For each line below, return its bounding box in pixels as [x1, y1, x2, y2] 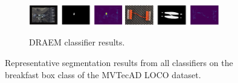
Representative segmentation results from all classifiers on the [5, 56, 233, 69]
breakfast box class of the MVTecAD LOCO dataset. [5, 68, 201, 81]
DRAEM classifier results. [29, 36, 125, 48]
